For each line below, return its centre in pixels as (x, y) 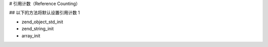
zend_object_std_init (42, 22)
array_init (31, 36)
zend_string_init (38, 29)
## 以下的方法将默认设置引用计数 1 (45, 13)
